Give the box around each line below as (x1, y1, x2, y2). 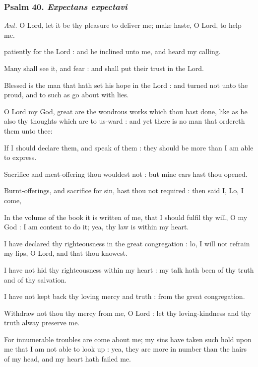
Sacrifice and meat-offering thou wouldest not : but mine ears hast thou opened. (4, 168, 248, 179)
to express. (4, 152, 37, 162)
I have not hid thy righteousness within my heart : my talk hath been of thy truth (4, 264, 254, 275)
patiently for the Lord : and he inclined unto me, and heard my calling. (4, 46, 221, 57)
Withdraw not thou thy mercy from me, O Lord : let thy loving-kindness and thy (4, 307, 251, 318)
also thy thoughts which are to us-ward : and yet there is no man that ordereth (4, 116, 245, 126)
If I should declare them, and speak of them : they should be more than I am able (4, 142, 254, 152)
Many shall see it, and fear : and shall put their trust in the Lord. (4, 63, 204, 73)
